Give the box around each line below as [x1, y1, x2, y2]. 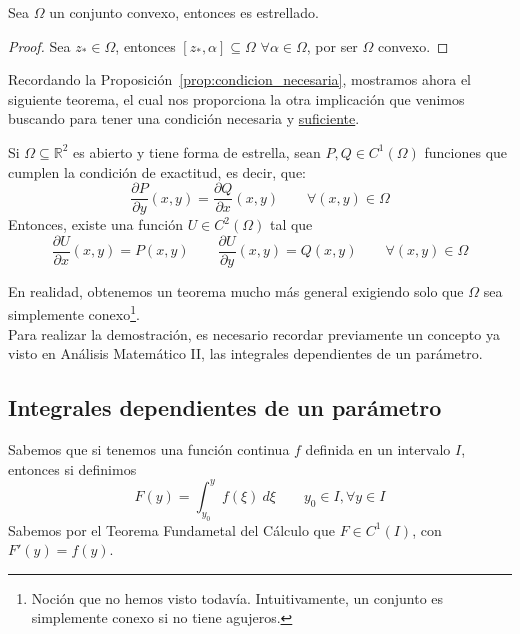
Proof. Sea [8, 35, 71, 56]
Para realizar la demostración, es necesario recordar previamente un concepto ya [8, 323, 500, 344]
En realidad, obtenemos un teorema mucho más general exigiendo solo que [8, 280, 464, 301]
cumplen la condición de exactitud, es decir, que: [8, 161, 307, 182]
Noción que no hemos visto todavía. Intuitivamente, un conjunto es [31, 587, 444, 608]
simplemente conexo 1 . [8, 301, 140, 325]
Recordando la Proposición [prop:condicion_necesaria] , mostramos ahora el [8, 69, 471, 90]
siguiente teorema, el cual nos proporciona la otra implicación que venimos [8, 88, 465, 109]
